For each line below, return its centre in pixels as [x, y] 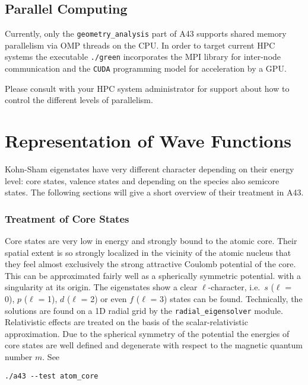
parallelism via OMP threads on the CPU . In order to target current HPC [140, 45]
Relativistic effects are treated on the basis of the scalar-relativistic [126, 322]
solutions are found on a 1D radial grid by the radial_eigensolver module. [144, 310]
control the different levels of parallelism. [79, 100]
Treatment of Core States [67, 218]
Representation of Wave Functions [148, 141]
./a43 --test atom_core [52, 376]
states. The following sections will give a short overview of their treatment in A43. [154, 192]
